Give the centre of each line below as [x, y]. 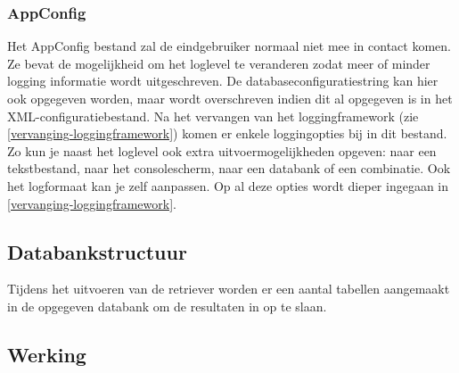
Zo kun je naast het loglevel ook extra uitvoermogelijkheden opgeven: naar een [222, 150]
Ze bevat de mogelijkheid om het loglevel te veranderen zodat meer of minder [219, 63]
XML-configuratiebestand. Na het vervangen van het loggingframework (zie [213, 116]
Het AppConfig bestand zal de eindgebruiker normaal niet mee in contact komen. [229, 46]
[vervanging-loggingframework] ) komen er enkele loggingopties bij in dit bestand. [227, 133]
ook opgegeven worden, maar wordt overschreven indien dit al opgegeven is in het [230, 98]
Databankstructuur [97, 251]
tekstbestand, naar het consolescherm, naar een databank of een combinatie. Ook [229, 168]
